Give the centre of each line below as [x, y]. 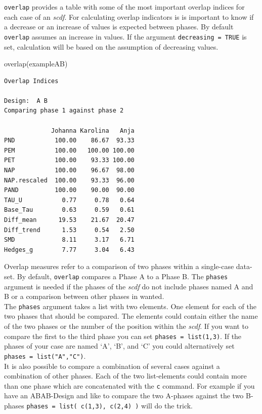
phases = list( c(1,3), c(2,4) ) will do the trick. [110, 405]
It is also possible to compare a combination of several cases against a [112, 366]
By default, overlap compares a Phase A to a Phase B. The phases [122, 276]
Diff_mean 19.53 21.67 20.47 [69, 220]
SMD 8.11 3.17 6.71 [69, 240]
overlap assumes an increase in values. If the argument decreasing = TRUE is [125, 36]
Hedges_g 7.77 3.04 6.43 [69, 250]
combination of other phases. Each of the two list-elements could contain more [125, 376]
